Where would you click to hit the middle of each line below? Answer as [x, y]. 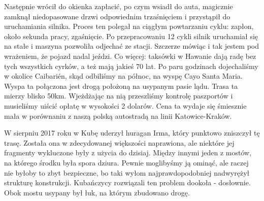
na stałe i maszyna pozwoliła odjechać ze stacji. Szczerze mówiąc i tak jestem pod [131, 46]
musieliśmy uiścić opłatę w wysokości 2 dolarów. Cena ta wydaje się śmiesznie [125, 105]
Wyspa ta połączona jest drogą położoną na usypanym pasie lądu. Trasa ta [121, 86]
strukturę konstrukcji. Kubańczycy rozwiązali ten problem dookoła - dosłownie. [127, 182]
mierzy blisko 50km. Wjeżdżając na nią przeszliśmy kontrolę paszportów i [119, 96]
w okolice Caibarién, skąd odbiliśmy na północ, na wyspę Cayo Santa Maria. [123, 76]
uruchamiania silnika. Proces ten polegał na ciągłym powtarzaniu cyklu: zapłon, [129, 26]
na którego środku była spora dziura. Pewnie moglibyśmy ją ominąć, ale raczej [126, 162]
